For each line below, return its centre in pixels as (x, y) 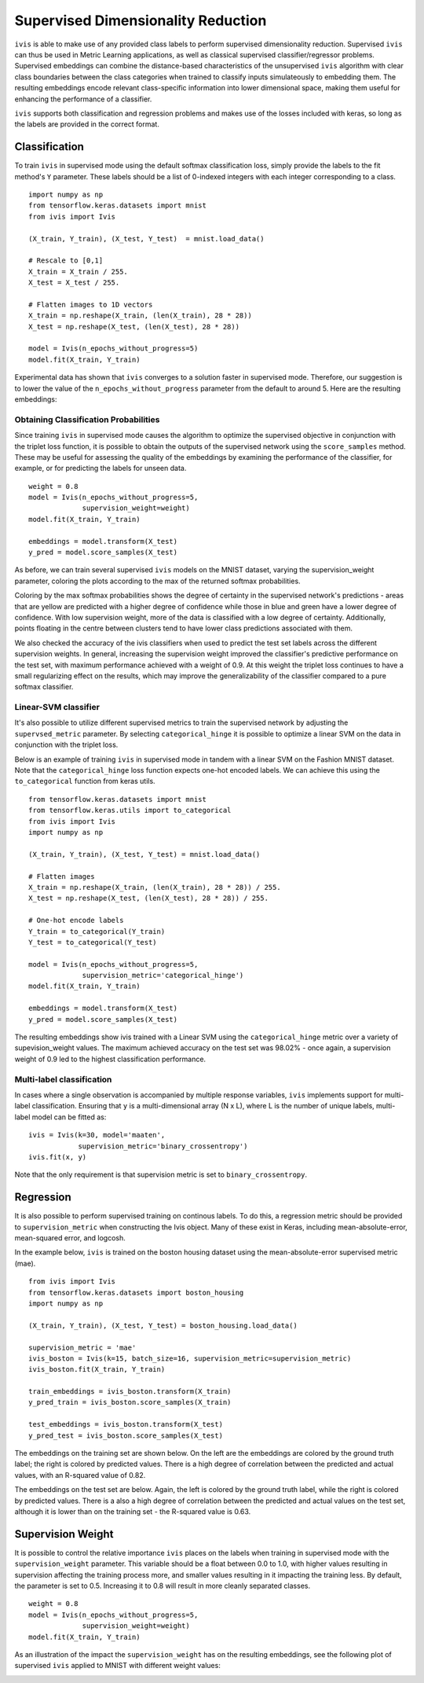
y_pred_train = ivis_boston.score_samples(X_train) (130, 1402)
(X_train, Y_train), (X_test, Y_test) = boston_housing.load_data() (163, 1325)
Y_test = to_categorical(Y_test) (93, 942)
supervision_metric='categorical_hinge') (163, 976)
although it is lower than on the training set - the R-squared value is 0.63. (133, 1511)
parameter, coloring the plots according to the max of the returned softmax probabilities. (158, 581)
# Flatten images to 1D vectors (91, 304)
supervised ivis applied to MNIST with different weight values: (118, 1666)
